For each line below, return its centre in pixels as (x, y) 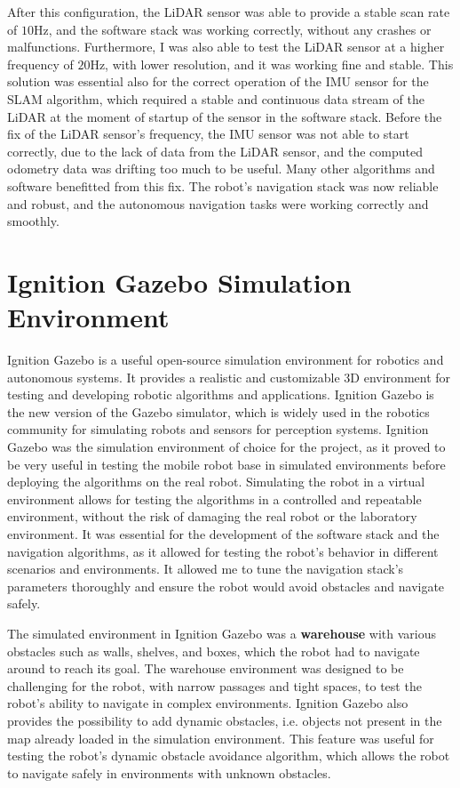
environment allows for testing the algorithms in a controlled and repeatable (214, 499)
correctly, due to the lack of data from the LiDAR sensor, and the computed (215, 151)
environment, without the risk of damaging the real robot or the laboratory (212, 516)
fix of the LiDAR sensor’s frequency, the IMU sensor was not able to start (208, 134)
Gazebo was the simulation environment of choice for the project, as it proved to (226, 446)
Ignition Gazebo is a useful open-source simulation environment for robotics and (226, 360)
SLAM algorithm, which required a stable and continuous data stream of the (216, 98)
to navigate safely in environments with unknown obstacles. (169, 772)
